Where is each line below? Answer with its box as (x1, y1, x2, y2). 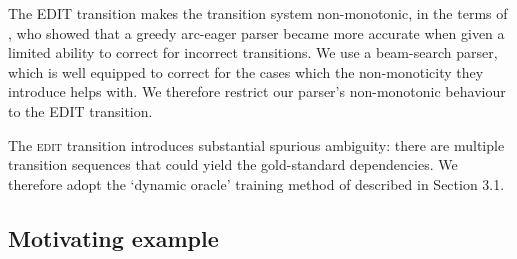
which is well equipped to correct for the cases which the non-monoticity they (8, 61, 484, 82)
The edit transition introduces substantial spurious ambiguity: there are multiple (8, 134, 505, 155)
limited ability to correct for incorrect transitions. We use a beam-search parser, (8, 42, 498, 63)
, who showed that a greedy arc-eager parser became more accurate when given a (8, 22, 505, 43)
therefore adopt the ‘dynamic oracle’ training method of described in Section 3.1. (8, 173, 505, 194)
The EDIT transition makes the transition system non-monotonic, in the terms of (8, 3, 508, 23)
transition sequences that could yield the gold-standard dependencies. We (8, 154, 458, 175)
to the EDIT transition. (8, 100, 153, 121)
